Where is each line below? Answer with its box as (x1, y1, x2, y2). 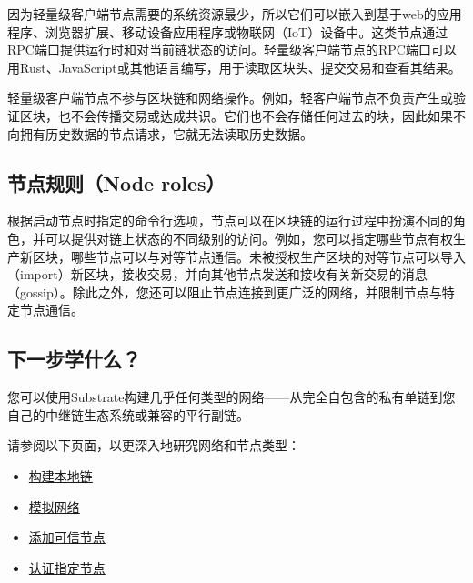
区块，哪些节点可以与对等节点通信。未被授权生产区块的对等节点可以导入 (32, 246, 466, 266)
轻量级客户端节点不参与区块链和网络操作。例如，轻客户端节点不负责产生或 (7, 88, 453, 107)
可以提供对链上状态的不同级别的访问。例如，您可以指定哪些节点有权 (45, 228, 453, 247)
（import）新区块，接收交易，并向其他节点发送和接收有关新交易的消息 (7, 265, 428, 284)
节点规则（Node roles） (7, 168, 226, 196)
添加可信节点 (28, 528, 106, 547)
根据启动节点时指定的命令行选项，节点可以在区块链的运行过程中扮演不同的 (7, 211, 453, 230)
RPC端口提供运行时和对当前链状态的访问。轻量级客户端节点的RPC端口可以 (7, 40, 457, 59)
